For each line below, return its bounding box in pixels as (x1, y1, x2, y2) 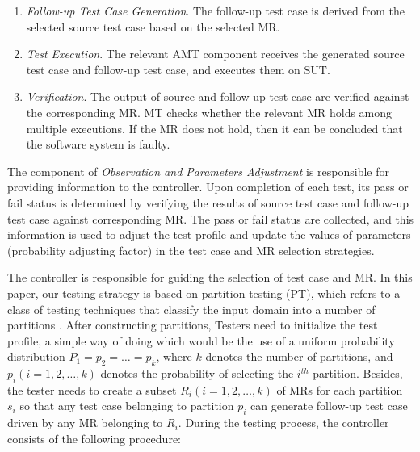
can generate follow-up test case (250, 397, 408, 414)
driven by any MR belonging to (7, 414, 163, 431)
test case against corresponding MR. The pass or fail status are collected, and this (7, 210, 414, 227)
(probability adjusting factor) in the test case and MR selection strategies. (7, 241, 375, 258)
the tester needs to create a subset (7, 381, 177, 398)
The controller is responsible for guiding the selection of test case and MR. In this (7, 269, 413, 286)
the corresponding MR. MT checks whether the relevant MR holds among (26, 103, 393, 120)
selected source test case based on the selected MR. (26, 18, 280, 35)
